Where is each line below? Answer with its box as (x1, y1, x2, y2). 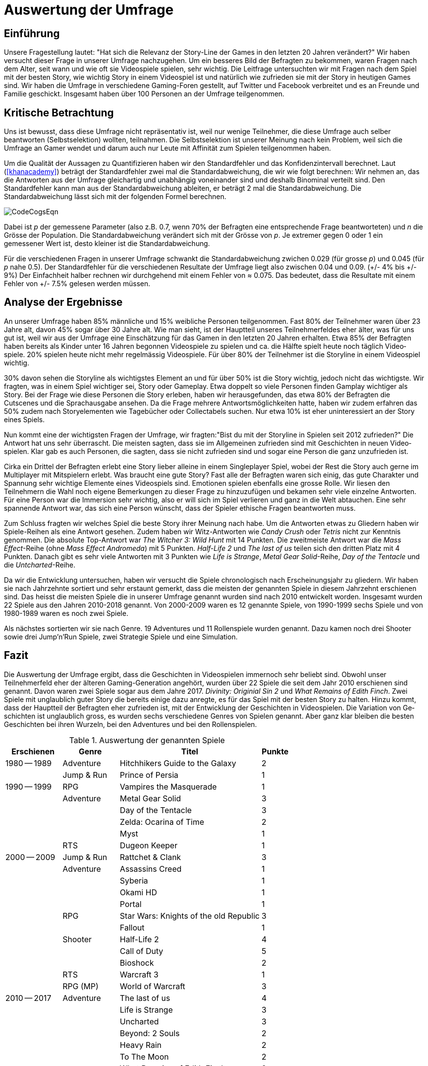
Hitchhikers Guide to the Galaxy (120, 758, 236, 768)
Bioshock (120, 957, 154, 968)
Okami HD (120, 887, 157, 897)
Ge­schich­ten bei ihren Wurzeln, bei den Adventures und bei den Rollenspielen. (4, 720, 257, 728)
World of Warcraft (120, 981, 185, 991)
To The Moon (120, 1051, 169, 1062)
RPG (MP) (63, 981, 99, 991)
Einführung (4, 27, 60, 40)
